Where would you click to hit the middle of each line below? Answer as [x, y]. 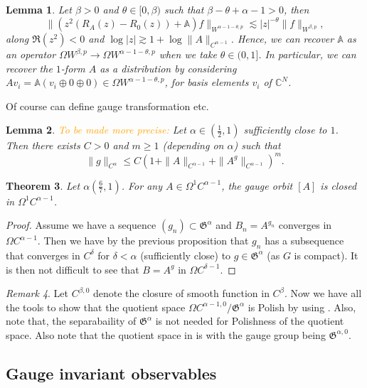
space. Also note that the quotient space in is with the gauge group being [166, 334]
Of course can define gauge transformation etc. [107, 106]
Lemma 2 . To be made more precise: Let [96, 130]
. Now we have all [323, 293]
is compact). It [326, 255]
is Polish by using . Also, [302, 307]
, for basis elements [207, 82]
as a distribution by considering [168, 68]
